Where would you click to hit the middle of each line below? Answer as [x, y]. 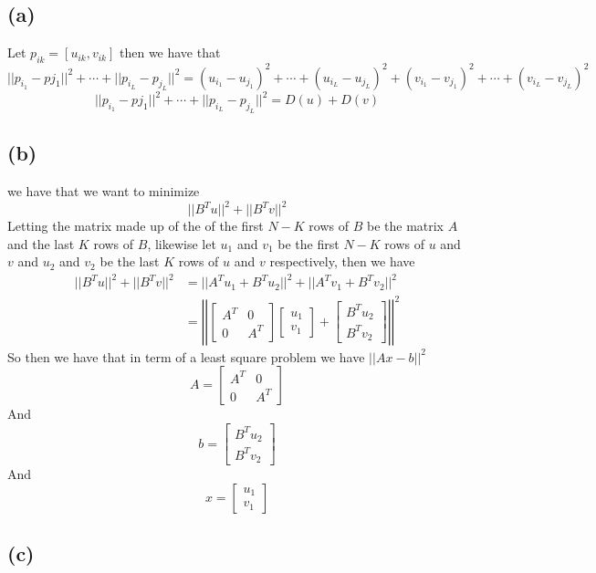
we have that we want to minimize [104, 190]
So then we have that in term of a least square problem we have [186, 356]
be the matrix [405, 226]
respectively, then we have [342, 261]
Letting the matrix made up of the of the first [136, 226]
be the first [308, 243]
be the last [130, 261]
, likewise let [182, 243]
